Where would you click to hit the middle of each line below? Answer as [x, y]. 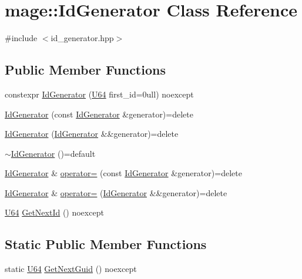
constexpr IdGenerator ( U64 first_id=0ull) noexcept [99, 94]
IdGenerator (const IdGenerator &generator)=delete [99, 114]
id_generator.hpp [82, 38]
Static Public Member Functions [106, 244]
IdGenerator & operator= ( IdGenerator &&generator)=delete [116, 192]
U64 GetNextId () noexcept [54, 212]
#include [21, 38]
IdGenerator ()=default [53, 153]
